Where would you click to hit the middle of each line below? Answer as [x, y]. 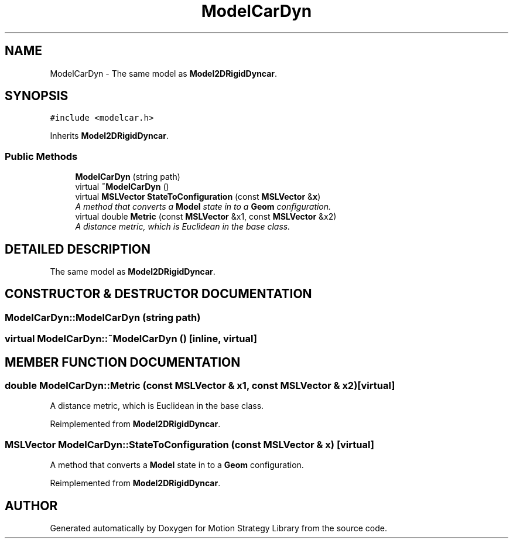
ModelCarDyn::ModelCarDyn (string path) [103, 317]
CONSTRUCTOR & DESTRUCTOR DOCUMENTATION [158, 294]
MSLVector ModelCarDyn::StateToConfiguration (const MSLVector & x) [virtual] [189, 444]
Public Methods [41, 156]
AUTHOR [31, 506]
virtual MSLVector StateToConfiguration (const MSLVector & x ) [198, 197]
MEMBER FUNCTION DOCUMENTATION [123, 362]
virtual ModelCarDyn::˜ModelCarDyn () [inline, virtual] [131, 339]
